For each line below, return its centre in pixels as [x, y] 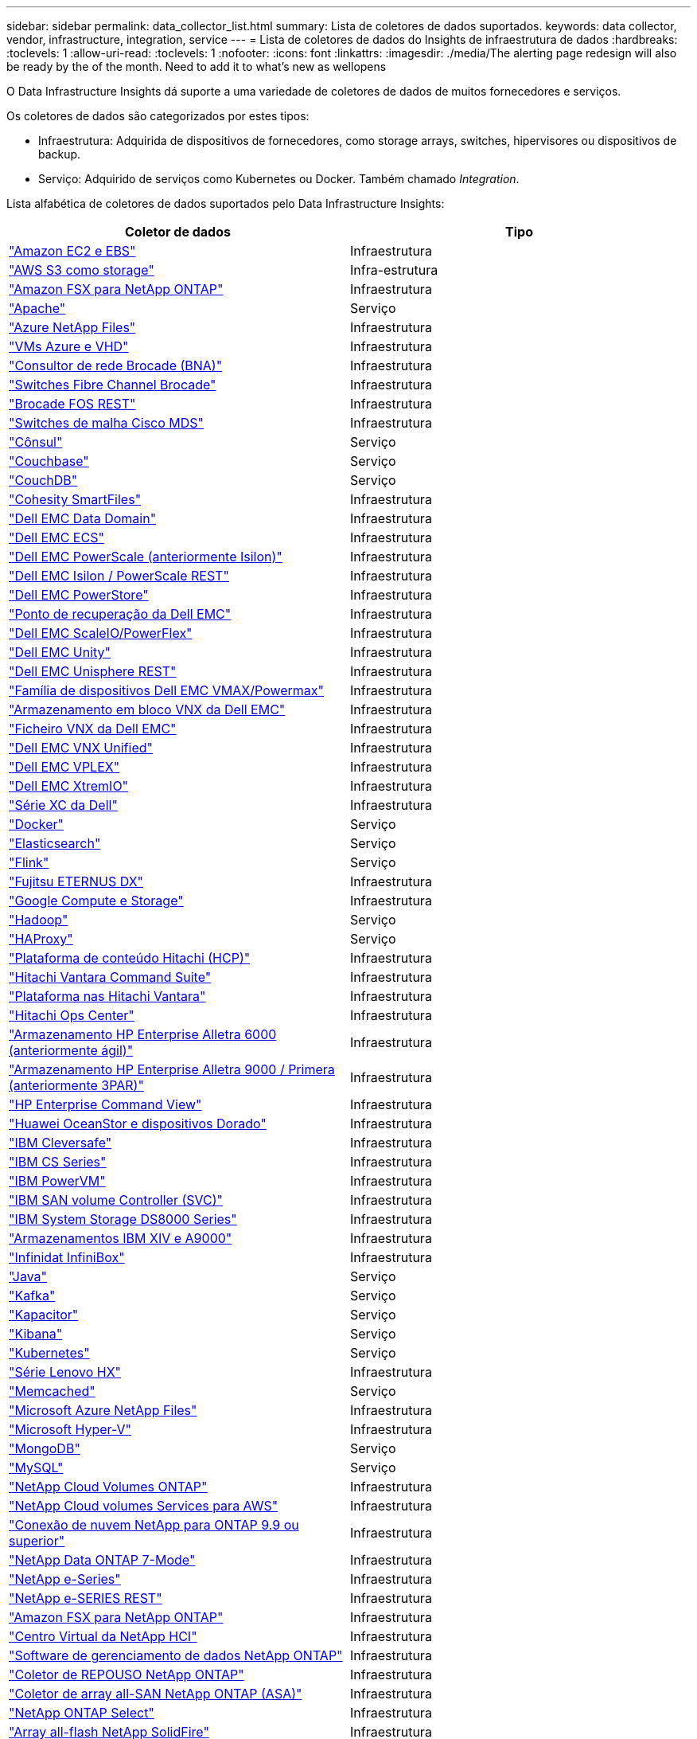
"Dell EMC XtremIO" [69, 786]
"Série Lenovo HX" [65, 1372]
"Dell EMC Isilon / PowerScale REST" [119, 576]
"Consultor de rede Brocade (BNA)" [116, 365]
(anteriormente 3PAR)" [76, 1085]
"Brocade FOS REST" [72, 404]
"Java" [28, 1276]
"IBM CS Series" [58, 1162]
